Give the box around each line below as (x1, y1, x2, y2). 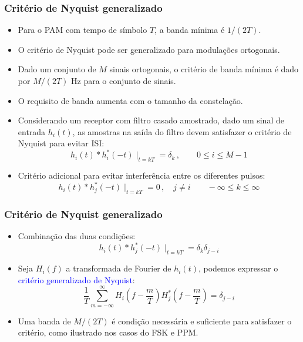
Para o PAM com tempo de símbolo (18, 24, 147, 36)
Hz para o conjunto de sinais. (71, 75, 176, 86)
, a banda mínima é (154, 24, 225, 36)
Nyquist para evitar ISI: (18, 137, 105, 149)
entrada (18, 125, 46, 138)
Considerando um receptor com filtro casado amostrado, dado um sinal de (18, 114, 284, 126)
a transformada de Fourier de (66, 262, 171, 274)
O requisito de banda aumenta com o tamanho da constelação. (18, 94, 243, 106)
